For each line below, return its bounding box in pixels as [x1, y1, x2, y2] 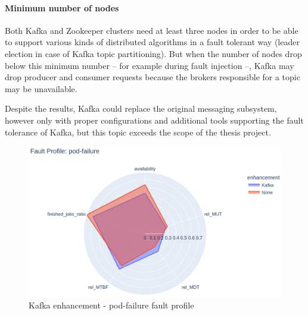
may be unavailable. [5, 82, 77, 94]
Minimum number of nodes [5, 1, 119, 14]
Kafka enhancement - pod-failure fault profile [29, 299, 194, 311]
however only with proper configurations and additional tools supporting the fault [5, 114, 304, 126]
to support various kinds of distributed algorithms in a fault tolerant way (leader [5, 36, 300, 48]
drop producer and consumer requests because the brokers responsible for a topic [5, 71, 300, 83]
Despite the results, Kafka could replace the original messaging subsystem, [5, 102, 277, 115]
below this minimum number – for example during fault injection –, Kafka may [5, 59, 294, 71]
